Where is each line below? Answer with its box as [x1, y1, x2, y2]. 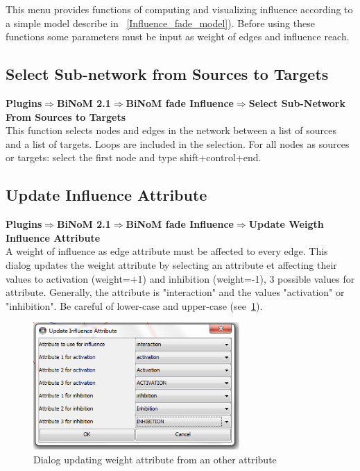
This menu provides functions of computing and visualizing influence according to [6, 2, 353, 16]
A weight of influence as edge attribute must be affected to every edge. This [6, 244, 328, 258]
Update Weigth [248, 217, 324, 231]
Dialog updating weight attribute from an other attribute [33, 452, 277, 466]
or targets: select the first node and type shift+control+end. [6, 150, 262, 165]
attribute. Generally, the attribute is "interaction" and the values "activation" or [6, 285, 345, 299]
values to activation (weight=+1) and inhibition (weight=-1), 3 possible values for [6, 271, 355, 286]
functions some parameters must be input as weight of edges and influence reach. [6, 29, 350, 44]
